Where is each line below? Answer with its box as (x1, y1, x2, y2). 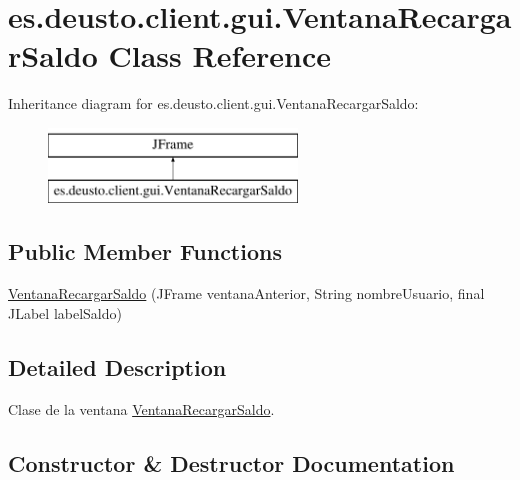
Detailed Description (8, 351, 227, 382)
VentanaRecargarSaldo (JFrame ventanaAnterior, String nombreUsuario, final (8, 283, 485, 304)
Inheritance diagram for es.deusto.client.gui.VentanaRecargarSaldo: (8, 93, 419, 114)
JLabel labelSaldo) (8, 302, 122, 323)
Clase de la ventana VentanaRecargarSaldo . (8, 398, 275, 419)
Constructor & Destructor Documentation (8, 447, 455, 478)
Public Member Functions (8, 236, 282, 267)
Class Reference (108, 35, 331, 76)
